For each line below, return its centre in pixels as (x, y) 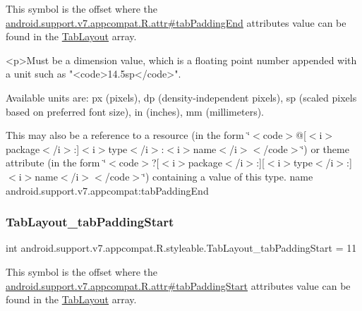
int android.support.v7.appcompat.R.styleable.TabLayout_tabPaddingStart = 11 (181, 248)
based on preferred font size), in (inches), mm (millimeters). (135, 111)
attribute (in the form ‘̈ (56, 163)
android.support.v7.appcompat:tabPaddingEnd (107, 190)
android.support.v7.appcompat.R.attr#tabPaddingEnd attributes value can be (176, 22)
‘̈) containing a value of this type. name (228, 176)
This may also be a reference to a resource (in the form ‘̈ (128, 135)
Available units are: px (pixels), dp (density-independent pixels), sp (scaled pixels (181, 97)
